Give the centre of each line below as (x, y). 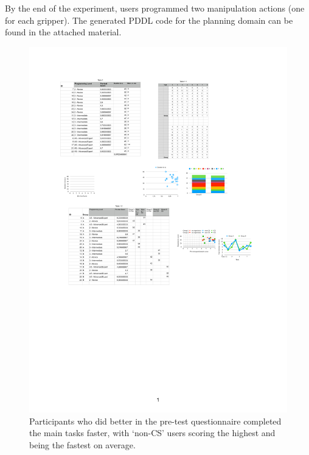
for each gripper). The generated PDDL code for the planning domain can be (149, 20)
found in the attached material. (63, 32)
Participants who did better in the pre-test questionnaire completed (155, 421)
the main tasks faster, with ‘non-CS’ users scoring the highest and (152, 433)
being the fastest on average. (82, 445)
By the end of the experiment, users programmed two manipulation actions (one (155, 8)
